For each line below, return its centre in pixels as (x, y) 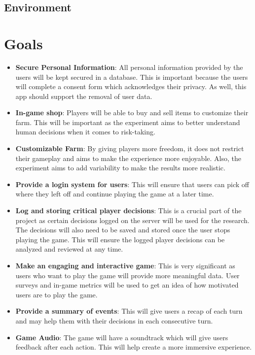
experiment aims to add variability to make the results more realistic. (120, 168)
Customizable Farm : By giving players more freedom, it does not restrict (130, 148)
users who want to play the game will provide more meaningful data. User (127, 275)
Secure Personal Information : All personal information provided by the (129, 67)
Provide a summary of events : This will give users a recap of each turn (129, 311)
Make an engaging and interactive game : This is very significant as (125, 265)
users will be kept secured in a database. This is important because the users (132, 77)
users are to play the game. (56, 294)
